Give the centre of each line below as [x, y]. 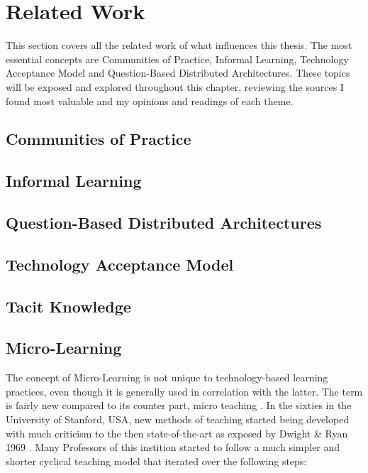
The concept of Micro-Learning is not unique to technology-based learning [167, 377]
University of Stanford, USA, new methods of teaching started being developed [178, 419]
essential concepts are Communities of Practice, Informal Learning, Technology [177, 59]
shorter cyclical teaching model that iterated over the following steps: [156, 461]
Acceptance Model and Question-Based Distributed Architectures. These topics [178, 73]
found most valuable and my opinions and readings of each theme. [150, 100]
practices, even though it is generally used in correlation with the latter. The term [184, 391]
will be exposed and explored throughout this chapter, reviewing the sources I [175, 86]
